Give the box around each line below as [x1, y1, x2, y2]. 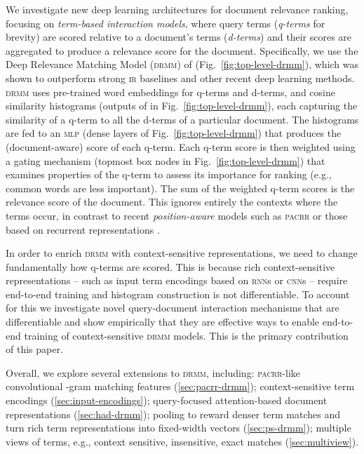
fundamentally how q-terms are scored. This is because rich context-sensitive [6, 259, 335, 274]
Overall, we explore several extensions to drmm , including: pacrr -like [6, 365, 300, 380]
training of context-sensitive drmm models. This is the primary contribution [24, 328, 349, 342]
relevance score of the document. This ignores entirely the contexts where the [6, 194, 338, 209]
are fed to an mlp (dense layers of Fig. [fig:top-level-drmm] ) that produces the [6, 126, 342, 140]
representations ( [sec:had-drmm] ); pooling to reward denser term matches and [6, 406, 341, 421]
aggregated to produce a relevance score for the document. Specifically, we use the [6, 43, 358, 58]
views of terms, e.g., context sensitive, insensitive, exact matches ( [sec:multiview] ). [6, 434, 359, 448]
